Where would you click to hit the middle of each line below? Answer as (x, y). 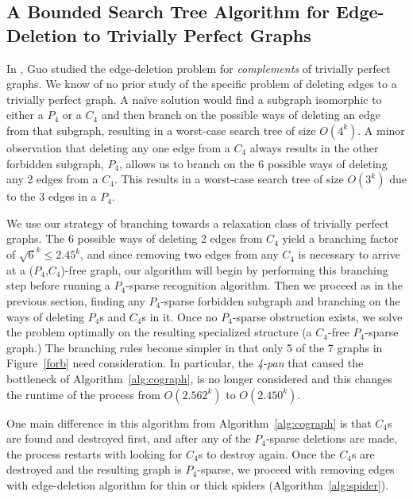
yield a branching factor (340, 238)
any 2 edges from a (52, 179)
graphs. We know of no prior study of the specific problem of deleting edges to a (202, 84)
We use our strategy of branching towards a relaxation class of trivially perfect (198, 223)
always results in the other (314, 147)
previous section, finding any (76, 301)
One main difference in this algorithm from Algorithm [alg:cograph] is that (189, 422)
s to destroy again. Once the (267, 453)
